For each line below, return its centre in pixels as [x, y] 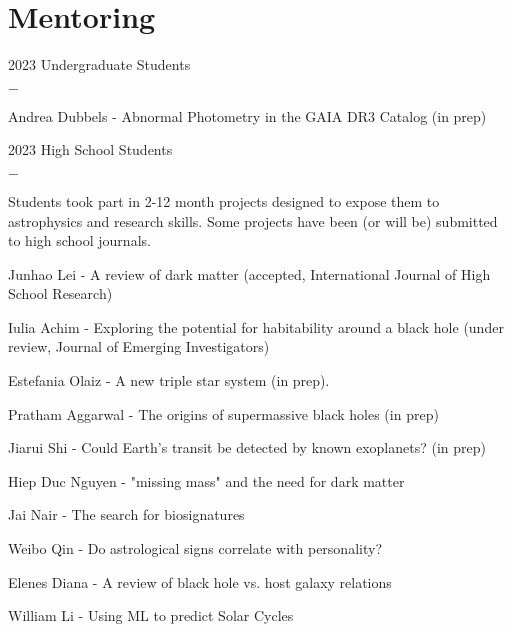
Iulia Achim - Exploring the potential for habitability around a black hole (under [256, 326]
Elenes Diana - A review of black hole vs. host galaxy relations [200, 581]
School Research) [60, 293]
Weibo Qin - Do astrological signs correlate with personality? [195, 548]
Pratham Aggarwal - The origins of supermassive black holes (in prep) [223, 413]
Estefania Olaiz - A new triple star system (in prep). [169, 380]
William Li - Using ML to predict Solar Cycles [151, 615]
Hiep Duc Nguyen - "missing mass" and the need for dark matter [206, 480]
